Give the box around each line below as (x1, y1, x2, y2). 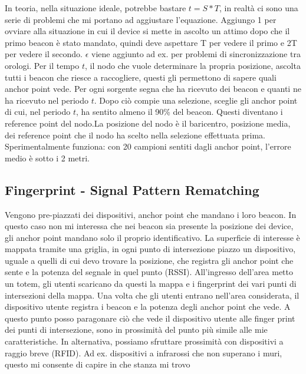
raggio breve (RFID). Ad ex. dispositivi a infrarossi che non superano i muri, (5, 346, 282, 359)
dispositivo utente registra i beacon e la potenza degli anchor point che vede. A (5, 300, 291, 313)
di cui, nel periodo (5, 105, 71, 118)
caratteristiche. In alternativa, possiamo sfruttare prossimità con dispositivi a (5, 335, 284, 347)
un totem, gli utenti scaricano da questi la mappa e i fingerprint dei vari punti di (5, 277, 297, 290)
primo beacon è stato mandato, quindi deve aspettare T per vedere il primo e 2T (5, 36, 297, 48)
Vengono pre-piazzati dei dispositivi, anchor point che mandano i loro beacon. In (5, 208, 297, 220)
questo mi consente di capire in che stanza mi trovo (5, 358, 190, 370)
